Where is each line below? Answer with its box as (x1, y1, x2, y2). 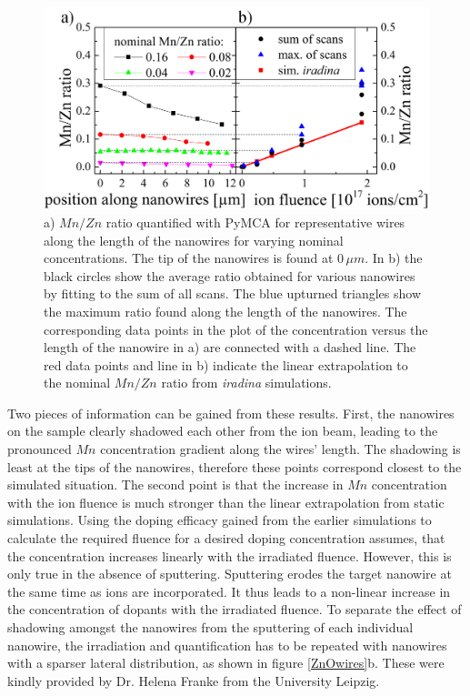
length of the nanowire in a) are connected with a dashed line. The (44, 338, 416, 357)
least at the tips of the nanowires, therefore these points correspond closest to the (7, 457, 462, 476)
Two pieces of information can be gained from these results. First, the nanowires (7, 403, 455, 422)
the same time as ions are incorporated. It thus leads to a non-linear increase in (7, 581, 451, 600)
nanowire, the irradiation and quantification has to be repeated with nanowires (7, 635, 447, 654)
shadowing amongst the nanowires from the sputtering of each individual (7, 618, 414, 636)
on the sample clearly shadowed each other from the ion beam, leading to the (7, 421, 438, 440)
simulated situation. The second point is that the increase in (7, 475, 344, 494)
